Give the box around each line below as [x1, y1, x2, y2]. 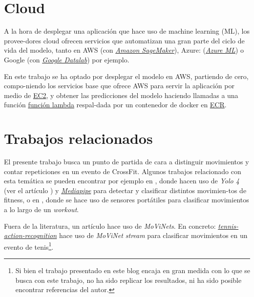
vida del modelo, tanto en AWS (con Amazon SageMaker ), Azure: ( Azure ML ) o [4, 45, 244, 55]
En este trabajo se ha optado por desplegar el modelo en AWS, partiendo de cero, [4, 71, 249, 81]
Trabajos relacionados [4, 128, 153, 148]
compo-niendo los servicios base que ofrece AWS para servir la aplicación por [4, 80, 234, 91]
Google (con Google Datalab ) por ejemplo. [4, 54, 129, 64]
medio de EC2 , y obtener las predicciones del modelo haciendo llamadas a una [4, 90, 238, 100]
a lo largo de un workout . [4, 204, 79, 214]
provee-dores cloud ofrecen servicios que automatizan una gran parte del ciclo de [4, 35, 245, 45]
